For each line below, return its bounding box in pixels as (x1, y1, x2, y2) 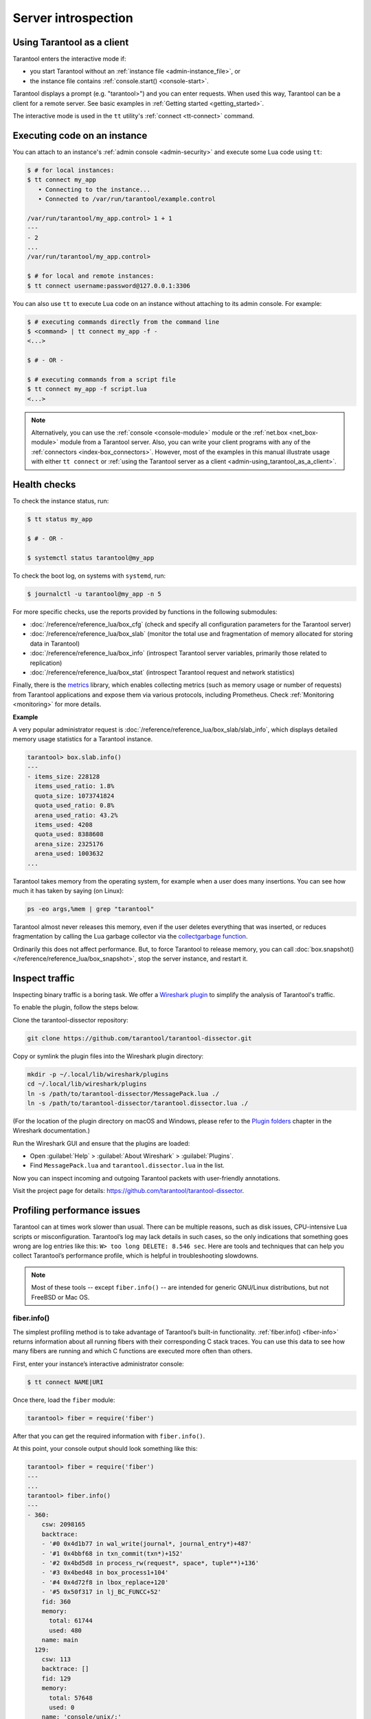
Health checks (12, 479, 76, 491)
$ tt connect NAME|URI (27, 1378, 104, 1386)
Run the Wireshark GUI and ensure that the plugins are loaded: (12, 1139, 190, 1148)
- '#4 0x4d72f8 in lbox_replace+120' (41, 1578, 169, 1586)
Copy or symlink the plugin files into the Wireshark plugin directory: (12, 1052, 204, 1060)
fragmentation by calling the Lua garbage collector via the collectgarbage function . (12, 932, 248, 941)
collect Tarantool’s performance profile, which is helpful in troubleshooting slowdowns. (12, 1251, 259, 1260)
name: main (41, 1636, 78, 1644)
